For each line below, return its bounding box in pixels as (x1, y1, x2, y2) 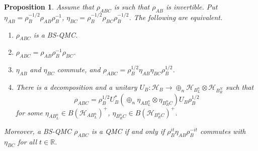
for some (16, 107, 43, 117)
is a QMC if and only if (91, 125, 165, 136)
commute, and (57, 64, 101, 75)
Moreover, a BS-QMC (4, 125, 72, 136)
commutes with (200, 125, 246, 136)
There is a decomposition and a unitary (16, 81, 137, 92)
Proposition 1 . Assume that (4, 2, 94, 12)
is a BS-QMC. (33, 29, 78, 40)
